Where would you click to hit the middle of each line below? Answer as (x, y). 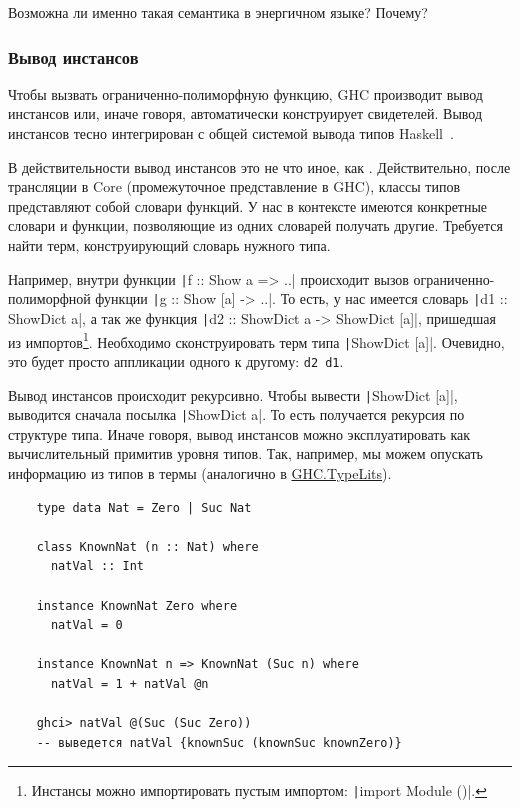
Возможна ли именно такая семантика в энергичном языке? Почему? (218, 12)
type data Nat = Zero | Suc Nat (144, 507)
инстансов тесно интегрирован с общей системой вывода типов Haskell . (231, 133)
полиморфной (49, 298)
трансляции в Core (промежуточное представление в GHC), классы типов (234, 186)
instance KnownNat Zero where (137, 605)
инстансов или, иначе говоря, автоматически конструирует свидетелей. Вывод (245, 113)
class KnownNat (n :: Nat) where (147, 546)
